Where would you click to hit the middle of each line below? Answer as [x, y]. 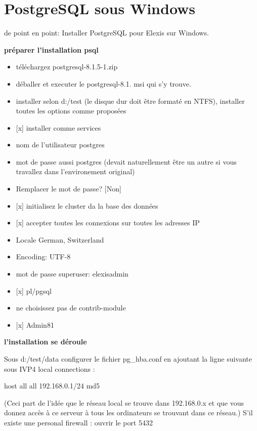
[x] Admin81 [35, 324]
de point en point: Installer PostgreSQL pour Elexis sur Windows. [106, 33]
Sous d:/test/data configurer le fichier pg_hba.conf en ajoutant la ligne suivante [128, 359]
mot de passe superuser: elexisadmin [72, 274]
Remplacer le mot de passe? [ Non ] [69, 189]
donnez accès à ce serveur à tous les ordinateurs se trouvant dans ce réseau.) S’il [128, 413]
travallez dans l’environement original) [75, 171]
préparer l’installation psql [51, 49]
